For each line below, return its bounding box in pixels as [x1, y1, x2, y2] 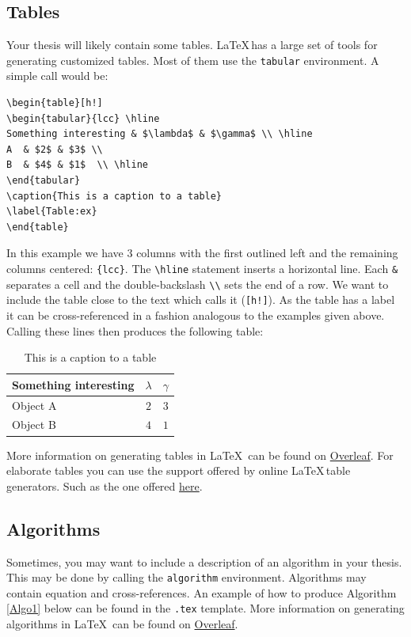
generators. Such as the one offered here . [6, 477, 203, 494]
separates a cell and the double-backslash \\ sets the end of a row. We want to [6, 275, 389, 292]
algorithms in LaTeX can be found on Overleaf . [6, 616, 238, 631]
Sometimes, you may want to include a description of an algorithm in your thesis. [6, 553, 402, 570]
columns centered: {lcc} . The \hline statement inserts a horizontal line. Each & [6, 260, 398, 276]
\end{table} [6, 221, 69, 233]
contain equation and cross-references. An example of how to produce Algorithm [6, 584, 397, 601]
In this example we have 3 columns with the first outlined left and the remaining [6, 245, 398, 261]
